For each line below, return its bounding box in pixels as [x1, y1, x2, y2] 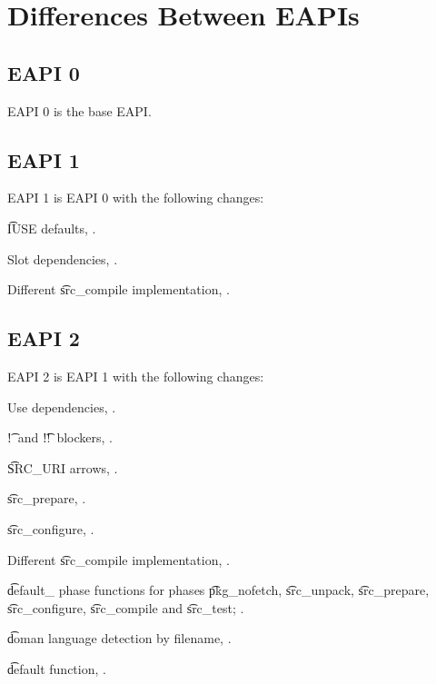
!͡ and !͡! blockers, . [7, 428, 114, 447]
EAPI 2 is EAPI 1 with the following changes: [7, 366, 264, 385]
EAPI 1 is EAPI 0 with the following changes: [7, 188, 264, 207]
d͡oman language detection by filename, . [7, 629, 232, 648]
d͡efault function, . [7, 659, 106, 678]
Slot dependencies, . [7, 249, 118, 268]
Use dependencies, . [7, 397, 116, 416]
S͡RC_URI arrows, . [7, 458, 118, 477]
